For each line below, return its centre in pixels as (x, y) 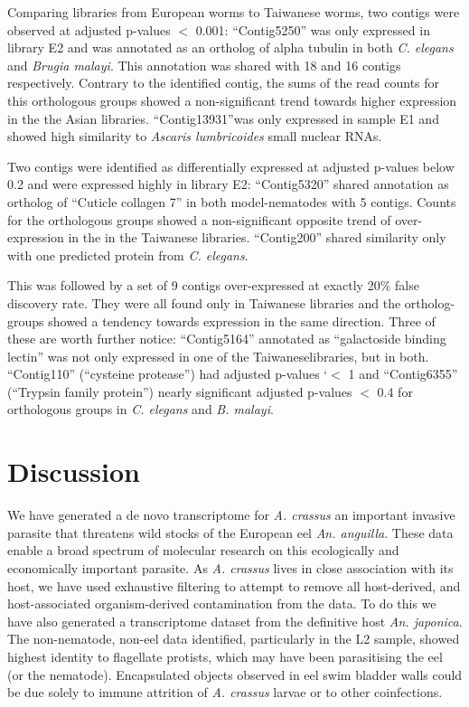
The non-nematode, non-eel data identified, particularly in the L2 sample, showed (234, 639)
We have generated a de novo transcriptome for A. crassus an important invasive (231, 515)
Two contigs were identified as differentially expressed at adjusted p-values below (231, 166)
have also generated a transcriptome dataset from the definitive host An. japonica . (235, 621)
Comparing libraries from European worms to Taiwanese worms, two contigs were (234, 12)
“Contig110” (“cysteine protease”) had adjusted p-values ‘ (168, 374)
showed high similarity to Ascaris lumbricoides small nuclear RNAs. (195, 136)
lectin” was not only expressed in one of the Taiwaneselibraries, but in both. (218, 356)
